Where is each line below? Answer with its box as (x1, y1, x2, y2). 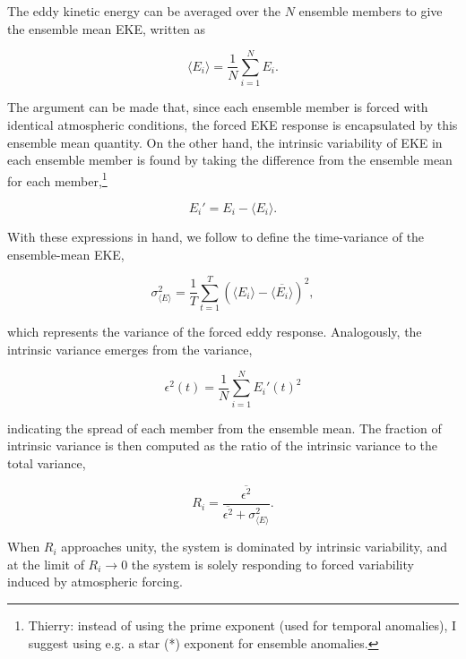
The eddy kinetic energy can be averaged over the (7, 2, 280, 20)
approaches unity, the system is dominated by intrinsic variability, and (61, 537, 447, 556)
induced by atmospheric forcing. (7, 572, 183, 591)
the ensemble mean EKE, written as (7, 19, 206, 38)
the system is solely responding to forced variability (131, 554, 414, 573)
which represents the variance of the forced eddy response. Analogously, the (7, 322, 422, 341)
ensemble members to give (298, 2, 443, 20)
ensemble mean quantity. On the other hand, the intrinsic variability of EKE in (7, 133, 443, 151)
